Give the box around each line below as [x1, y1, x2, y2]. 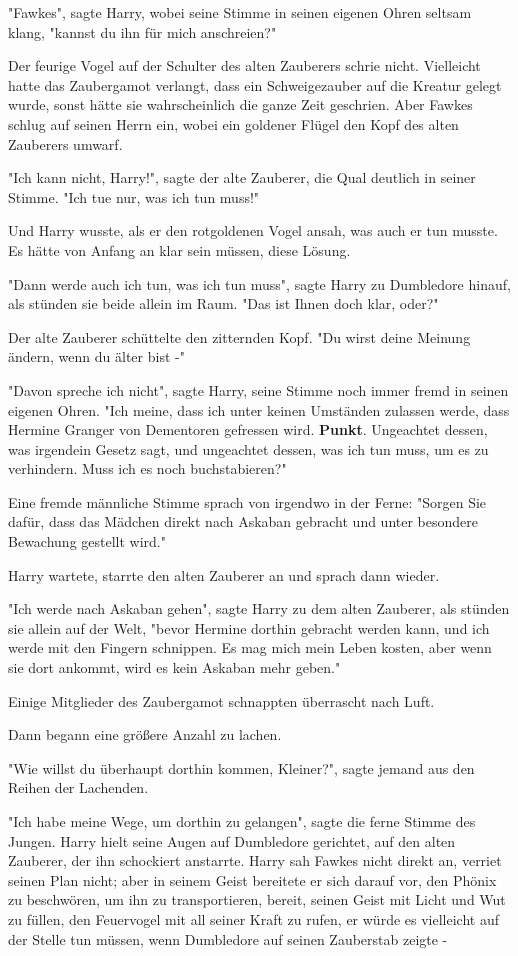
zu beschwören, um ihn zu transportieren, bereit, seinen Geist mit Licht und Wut [8, 889, 506, 910]
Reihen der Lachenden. [8, 777, 149, 798]
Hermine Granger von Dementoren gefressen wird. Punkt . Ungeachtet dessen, [8, 419, 488, 440]
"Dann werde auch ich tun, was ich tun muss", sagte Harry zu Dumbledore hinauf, [8, 273, 511, 294]
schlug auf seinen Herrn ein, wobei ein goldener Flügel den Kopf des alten [8, 113, 459, 134]
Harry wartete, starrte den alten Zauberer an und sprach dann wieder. [8, 564, 440, 585]
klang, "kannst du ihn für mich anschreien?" [8, 21, 277, 42]
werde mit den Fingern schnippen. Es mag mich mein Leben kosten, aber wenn [8, 637, 492, 658]
